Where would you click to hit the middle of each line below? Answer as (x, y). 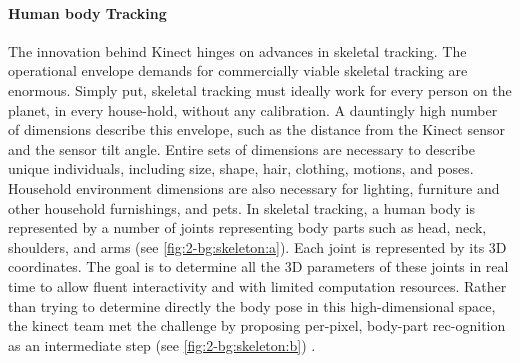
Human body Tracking (87, 12)
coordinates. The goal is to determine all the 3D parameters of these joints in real (258, 266)
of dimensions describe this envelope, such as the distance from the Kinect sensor (256, 129)
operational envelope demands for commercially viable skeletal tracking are (238, 70)
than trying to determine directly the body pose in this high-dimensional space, (252, 305)
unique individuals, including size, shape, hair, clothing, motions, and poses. (241, 168)
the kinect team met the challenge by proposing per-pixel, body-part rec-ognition (257, 325)
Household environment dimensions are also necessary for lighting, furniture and (254, 187)
